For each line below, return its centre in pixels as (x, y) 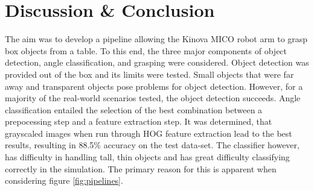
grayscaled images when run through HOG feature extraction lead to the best (149, 133)
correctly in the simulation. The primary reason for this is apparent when (141, 168)
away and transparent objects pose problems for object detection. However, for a (154, 86)
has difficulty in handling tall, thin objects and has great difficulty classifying (147, 157)
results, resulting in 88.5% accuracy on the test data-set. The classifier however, (152, 145)
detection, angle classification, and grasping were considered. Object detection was (157, 62)
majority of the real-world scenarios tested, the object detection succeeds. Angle (153, 98)
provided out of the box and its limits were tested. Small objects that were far (149, 74)
